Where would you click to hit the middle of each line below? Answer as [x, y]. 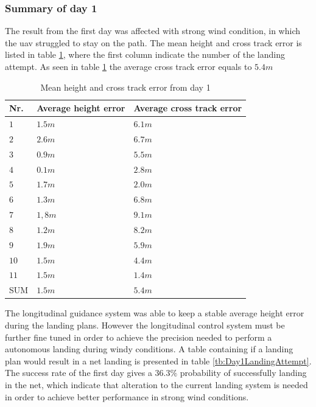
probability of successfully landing [243, 373]
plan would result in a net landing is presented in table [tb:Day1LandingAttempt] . [158, 360]
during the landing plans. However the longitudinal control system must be [145, 325]
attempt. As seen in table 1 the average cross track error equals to [128, 66]
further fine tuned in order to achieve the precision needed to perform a [139, 337]
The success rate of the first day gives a [79, 373]
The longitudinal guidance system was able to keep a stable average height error [155, 313]
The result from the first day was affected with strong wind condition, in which [153, 31]
